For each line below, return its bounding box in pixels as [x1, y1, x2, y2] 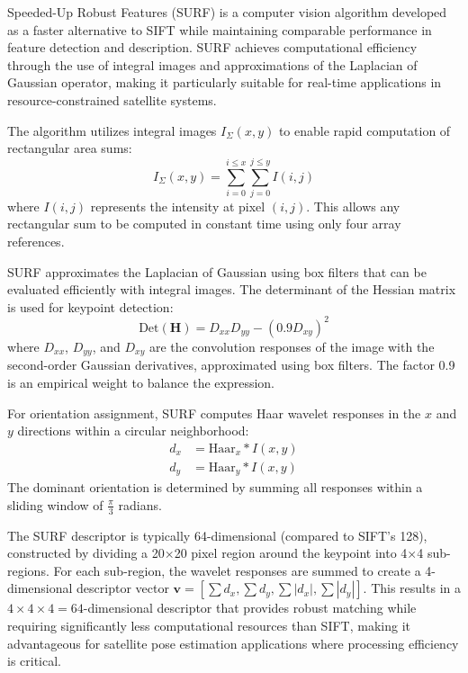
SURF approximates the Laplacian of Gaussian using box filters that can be [7, 262, 427, 281]
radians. [118, 495, 162, 514]
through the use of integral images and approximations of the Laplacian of [7, 55, 418, 74]
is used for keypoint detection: [7, 297, 174, 316]
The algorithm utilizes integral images [7, 121, 217, 139]
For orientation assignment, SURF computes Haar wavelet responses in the [7, 403, 421, 422]
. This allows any [306, 196, 400, 215]
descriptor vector [76, 579, 169, 597]
